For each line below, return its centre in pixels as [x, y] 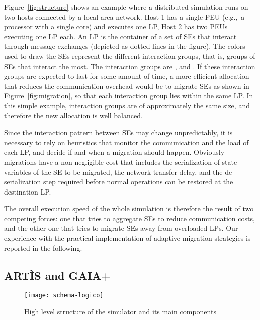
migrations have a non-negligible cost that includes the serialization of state [121, 162]
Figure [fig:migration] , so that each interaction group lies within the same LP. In [129, 95]
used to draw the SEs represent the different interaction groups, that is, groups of [130, 56]
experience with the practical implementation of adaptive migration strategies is [127, 238]
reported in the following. [43, 248]
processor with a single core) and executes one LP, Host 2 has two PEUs [116, 26]
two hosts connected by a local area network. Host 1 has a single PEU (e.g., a [124, 16]
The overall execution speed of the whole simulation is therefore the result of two [129, 208]
